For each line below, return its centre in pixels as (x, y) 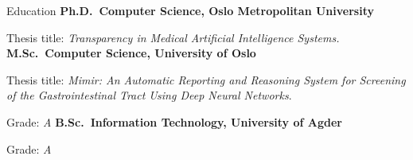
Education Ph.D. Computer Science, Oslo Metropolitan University (190, 10)
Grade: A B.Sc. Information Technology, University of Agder (174, 121)
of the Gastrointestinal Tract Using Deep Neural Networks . (149, 95)
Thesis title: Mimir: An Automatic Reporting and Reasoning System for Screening (206, 79)
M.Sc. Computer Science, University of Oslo (131, 53)
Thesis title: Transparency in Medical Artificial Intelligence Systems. (173, 37)
